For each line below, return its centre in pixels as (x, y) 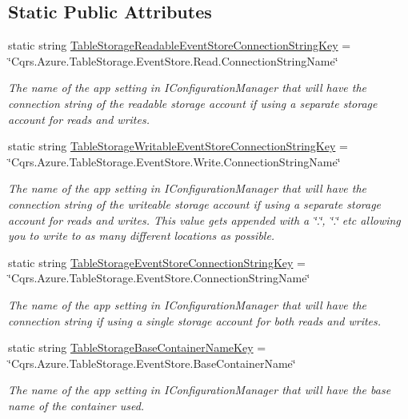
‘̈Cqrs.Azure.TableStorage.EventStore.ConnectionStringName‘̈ (159, 278)
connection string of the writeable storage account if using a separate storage (195, 204)
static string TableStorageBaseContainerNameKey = (137, 347)
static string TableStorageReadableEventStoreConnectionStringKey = (180, 45)
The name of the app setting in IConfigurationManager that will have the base (200, 390)
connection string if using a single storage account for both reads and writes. (195, 320)
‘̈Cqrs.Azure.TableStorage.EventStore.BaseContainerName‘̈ (152, 363)
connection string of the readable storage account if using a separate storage (193, 103)
